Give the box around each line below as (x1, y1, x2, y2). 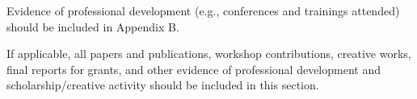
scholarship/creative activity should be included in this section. (6, 76, 319, 93)
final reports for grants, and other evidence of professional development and (6, 60, 381, 77)
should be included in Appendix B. (6, 18, 179, 35)
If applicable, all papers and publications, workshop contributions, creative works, (6, 45, 411, 62)
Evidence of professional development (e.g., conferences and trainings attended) (6, 2, 400, 19)
